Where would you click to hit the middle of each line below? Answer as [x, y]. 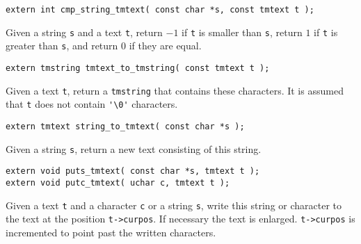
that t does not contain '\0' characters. [92, 104]
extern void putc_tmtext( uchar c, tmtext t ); [118, 182]
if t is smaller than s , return [242, 32]
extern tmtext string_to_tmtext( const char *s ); [125, 126]
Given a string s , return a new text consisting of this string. [134, 148]
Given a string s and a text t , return [84, 32]
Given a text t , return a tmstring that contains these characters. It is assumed [175, 90]
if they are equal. [165, 46]
